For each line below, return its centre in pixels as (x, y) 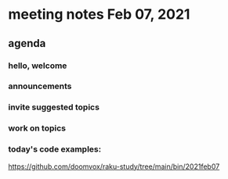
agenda (27, 43)
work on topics (37, 128)
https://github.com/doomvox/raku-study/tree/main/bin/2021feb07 (114, 166)
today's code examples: (55, 149)
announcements (40, 86)
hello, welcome (38, 66)
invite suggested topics (54, 107)
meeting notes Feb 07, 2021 (99, 14)
